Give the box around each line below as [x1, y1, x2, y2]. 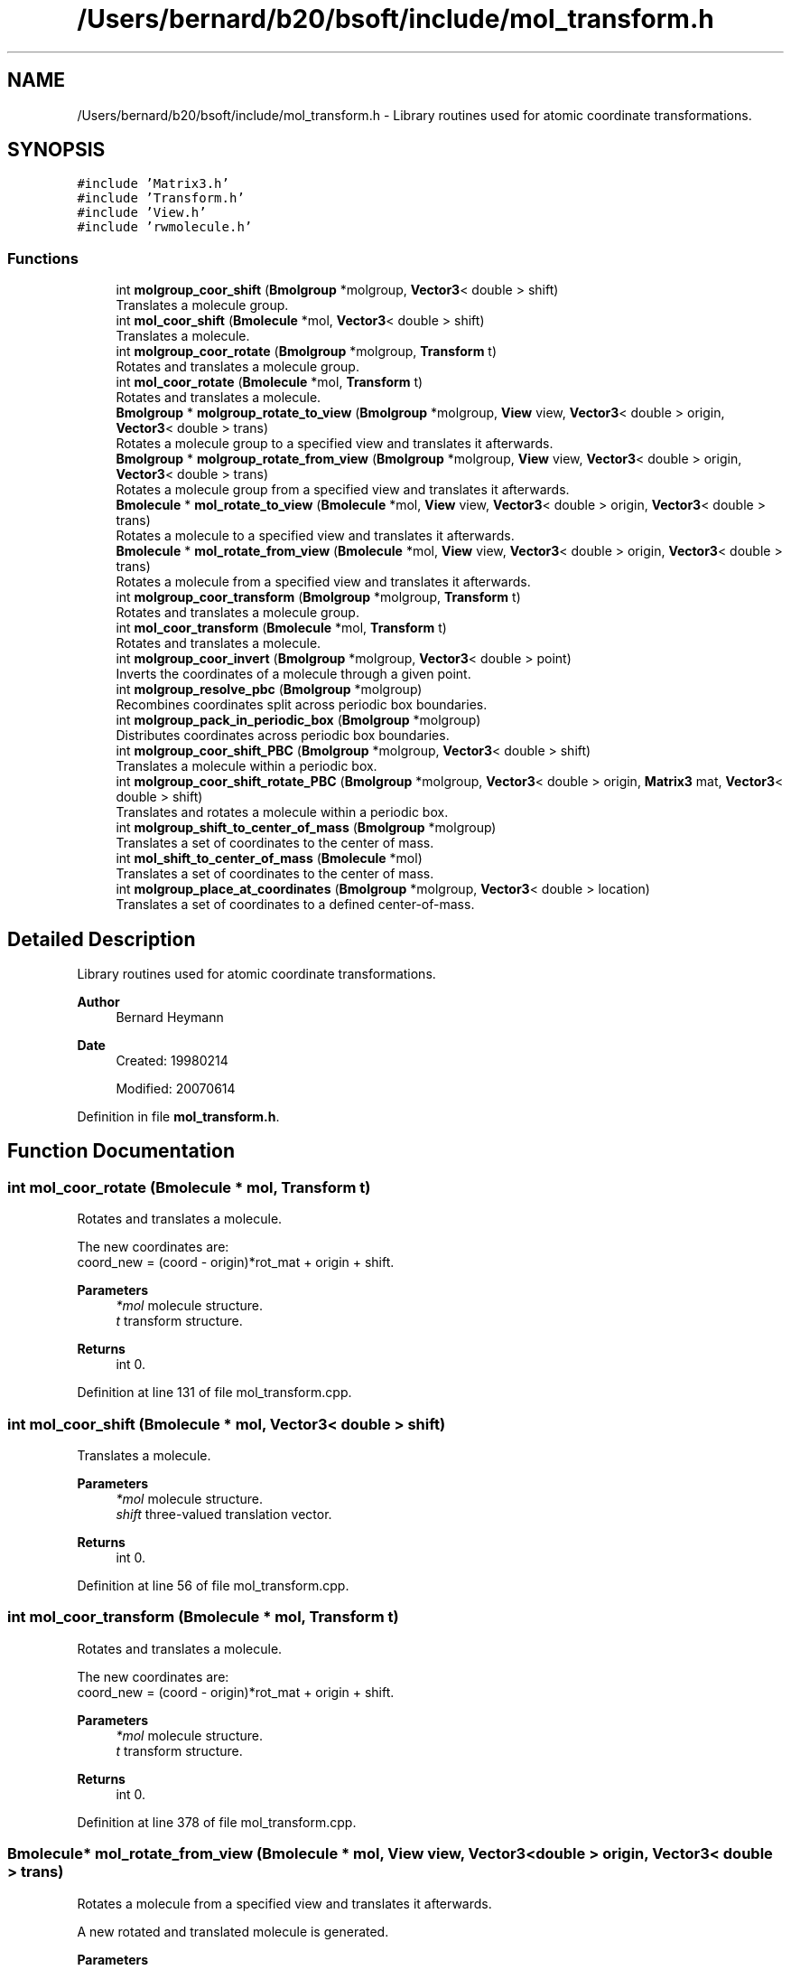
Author [77, 994, 120, 1010]
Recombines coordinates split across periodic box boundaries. [116, 697, 488, 713]
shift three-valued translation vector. [116, 1506, 332, 1522]
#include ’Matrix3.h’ [77, 176, 229, 192]
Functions [7, 249, 79, 267]
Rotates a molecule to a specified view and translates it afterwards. [116, 528, 515, 544]
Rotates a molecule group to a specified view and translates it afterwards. [116, 436, 554, 452]
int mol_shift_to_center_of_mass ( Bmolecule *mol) [116, 850, 423, 867]
